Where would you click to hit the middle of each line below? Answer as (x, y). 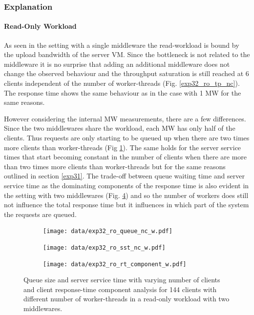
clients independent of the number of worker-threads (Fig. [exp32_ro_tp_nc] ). (122, 83)
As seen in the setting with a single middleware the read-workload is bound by (122, 45)
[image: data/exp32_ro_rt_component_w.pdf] (115, 264)
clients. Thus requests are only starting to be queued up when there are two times (127, 137)
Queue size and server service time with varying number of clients (122, 280)
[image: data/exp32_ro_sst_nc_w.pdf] (104, 247)
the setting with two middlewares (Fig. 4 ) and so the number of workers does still (126, 195)
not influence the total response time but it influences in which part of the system (127, 205)
